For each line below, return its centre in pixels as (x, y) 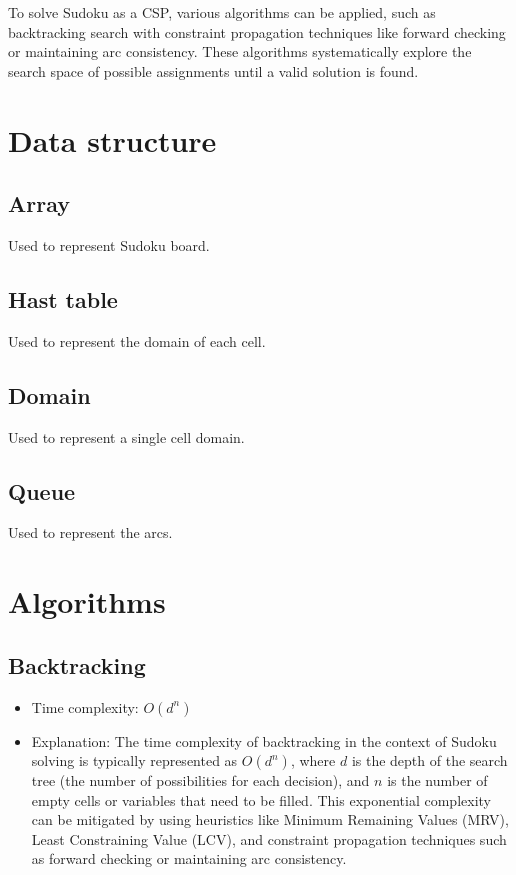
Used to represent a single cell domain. (126, 436)
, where (313, 760)
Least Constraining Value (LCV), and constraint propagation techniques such (269, 838)
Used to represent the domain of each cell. (137, 340)
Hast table (63, 298)
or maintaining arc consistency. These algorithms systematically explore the (240, 51)
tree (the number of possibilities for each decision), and (200, 780)
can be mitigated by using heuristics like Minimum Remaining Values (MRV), (270, 819)
